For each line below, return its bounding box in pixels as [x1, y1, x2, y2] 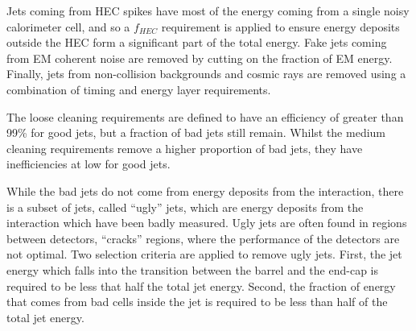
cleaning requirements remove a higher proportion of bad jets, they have [6, 139, 363, 156]
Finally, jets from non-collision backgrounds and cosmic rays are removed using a [6, 65, 406, 82]
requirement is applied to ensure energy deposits [161, 18, 400, 35]
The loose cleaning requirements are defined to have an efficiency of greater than [6, 108, 404, 125]
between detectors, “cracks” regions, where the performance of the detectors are [6, 230, 400, 246]
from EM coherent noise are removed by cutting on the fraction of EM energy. [6, 49, 393, 66]
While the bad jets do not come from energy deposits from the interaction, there [6, 182, 404, 199]
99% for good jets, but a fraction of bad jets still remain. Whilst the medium [6, 124, 386, 141]
